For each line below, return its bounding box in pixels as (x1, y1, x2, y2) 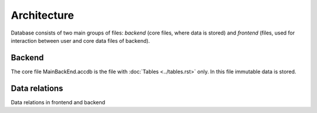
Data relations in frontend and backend (11, 98, 106, 105)
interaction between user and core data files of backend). (11, 37, 150, 44)
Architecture (11, 9, 75, 22)
